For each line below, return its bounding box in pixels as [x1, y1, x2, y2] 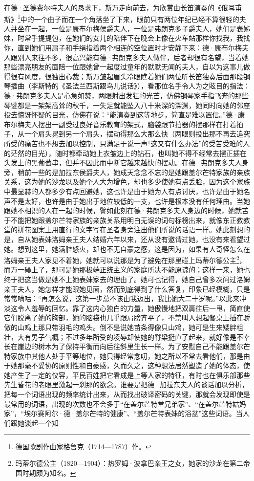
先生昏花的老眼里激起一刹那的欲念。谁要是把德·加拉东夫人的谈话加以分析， [4, 379, 249, 390]
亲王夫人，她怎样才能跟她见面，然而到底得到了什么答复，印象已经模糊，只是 [4, 284, 250, 294]
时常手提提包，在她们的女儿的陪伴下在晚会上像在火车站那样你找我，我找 [17, 33, 250, 43]
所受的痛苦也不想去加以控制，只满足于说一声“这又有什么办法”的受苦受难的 [4, 138, 243, 148]
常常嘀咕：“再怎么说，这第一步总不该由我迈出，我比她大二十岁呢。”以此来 [4, 293, 240, 304]
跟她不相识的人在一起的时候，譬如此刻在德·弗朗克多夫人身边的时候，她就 [4, 205, 242, 216]
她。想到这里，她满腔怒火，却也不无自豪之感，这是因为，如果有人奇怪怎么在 [4, 243, 250, 254]
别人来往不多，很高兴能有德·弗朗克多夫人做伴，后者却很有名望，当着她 [17, 52, 249, 62]
